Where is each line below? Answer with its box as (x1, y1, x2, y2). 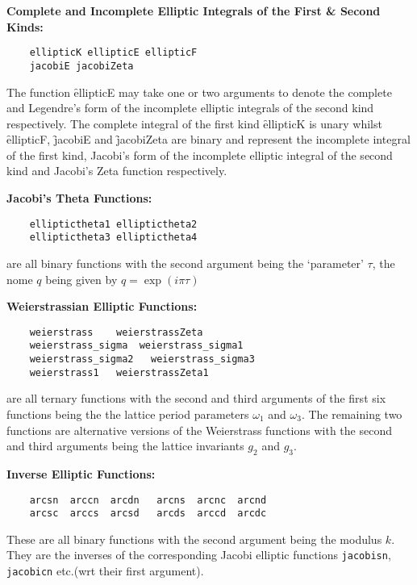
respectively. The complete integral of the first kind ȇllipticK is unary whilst (6, 115, 382, 132)
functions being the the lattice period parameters (6, 405, 249, 422)
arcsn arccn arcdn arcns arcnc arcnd (29, 494, 267, 506)
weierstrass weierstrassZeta (29, 326, 203, 338)
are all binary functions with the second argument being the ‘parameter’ (6, 254, 364, 271)
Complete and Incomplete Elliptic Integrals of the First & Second (6, 2, 381, 19)
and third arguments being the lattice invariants (6, 437, 244, 454)
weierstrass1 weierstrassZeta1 (29, 366, 209, 378)
